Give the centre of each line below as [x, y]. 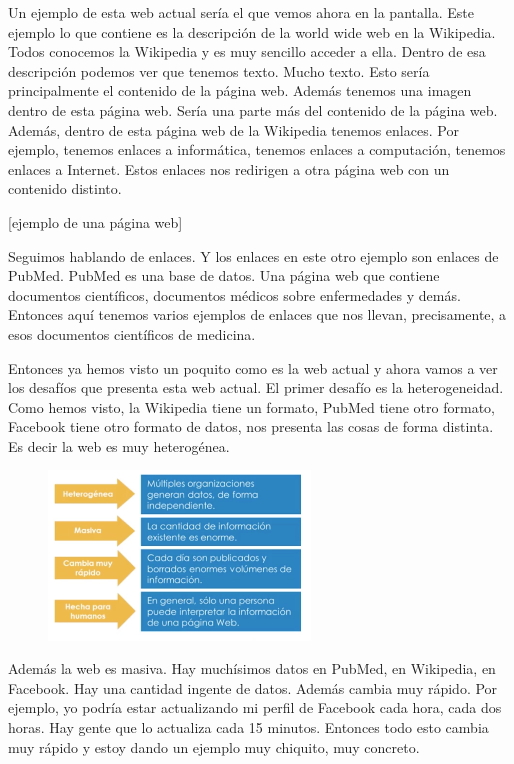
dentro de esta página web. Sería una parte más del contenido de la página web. [253, 109]
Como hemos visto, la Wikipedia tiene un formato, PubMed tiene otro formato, [251, 406]
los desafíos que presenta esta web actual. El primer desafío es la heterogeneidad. [256, 387]
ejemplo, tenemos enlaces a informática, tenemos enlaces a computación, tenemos [257, 149]
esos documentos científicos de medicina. [132, 333]
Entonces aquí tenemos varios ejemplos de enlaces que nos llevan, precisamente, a [257, 314]
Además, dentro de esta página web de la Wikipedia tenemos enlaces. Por [233, 129]
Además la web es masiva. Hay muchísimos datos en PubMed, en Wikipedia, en [252, 668]
